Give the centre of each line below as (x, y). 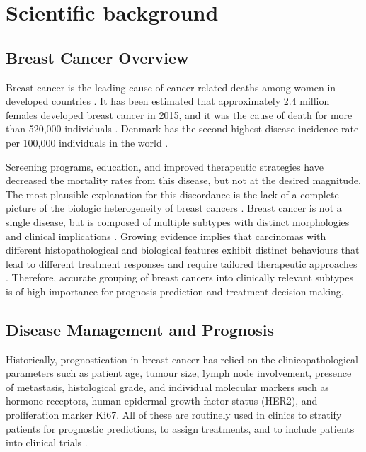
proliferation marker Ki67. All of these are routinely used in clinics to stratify (174, 415)
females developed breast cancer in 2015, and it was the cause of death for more (179, 114)
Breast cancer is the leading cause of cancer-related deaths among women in (171, 87)
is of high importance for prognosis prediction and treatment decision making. (175, 291)
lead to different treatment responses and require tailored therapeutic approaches (182, 263)
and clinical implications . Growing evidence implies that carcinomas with (166, 236)
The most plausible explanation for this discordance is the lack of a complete (172, 194)
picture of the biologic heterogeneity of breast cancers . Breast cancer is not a (174, 208)
